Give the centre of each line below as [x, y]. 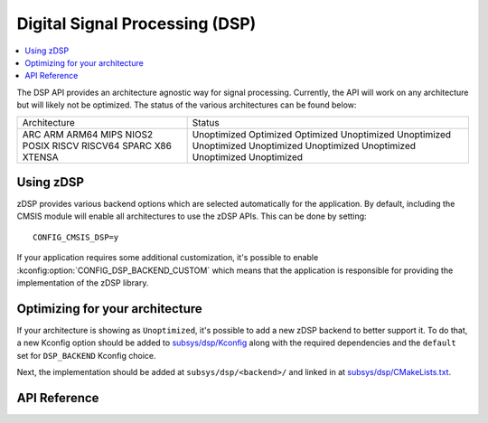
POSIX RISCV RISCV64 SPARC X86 [97, 146]
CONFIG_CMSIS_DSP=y [76, 237]
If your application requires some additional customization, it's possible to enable [168, 258]
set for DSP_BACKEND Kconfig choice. [86, 355]
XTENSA [40, 156]
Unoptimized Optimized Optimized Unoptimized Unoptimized [322, 134]
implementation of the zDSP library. [83, 282]
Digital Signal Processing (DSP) [136, 23]
